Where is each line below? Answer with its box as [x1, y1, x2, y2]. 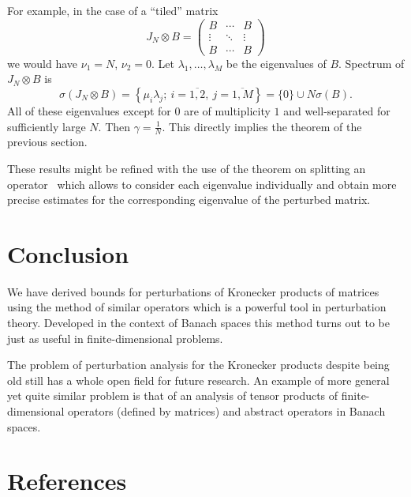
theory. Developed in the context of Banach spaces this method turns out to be [7, 314, 390, 331]
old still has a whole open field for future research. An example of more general [7, 371, 390, 388]
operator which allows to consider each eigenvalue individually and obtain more [7, 175, 397, 192]
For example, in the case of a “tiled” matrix [7, 2, 219, 18]
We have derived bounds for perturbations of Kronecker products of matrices [7, 283, 379, 299]
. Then [98, 118, 131, 134]
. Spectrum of [338, 55, 405, 71]
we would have [7, 55, 78, 71]
